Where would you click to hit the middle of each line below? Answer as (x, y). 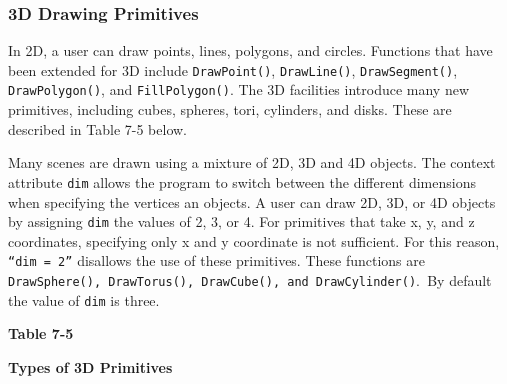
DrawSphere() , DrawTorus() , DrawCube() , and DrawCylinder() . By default (250, 280)
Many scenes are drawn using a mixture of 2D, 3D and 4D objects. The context (252, 162)
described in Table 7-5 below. (98, 128)
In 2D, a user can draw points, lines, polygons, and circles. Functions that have (250, 50)
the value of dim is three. (84, 299)
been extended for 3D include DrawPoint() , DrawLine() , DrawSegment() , (233, 69)
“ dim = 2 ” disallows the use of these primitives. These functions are (216, 260)
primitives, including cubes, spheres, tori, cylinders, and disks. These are (230, 109)
